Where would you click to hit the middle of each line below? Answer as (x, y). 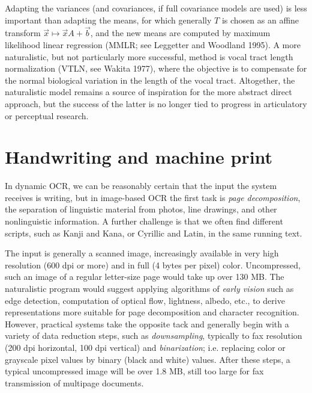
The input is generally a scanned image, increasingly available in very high (142, 253)
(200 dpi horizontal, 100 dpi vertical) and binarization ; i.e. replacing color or (145, 347)
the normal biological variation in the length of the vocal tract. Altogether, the (150, 80)
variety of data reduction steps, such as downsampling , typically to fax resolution (154, 336)
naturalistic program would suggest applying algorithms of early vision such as (149, 289)
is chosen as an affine (260, 20)
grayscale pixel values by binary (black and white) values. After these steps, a (148, 359)
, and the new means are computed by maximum (180, 33)
